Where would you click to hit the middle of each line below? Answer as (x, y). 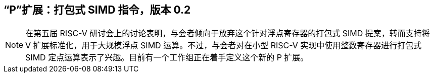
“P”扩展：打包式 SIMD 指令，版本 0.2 (97, 10)
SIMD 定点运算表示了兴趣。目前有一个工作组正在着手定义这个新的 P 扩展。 (167, 58)
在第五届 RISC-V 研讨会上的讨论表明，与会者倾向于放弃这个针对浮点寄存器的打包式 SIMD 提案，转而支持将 (228, 33)
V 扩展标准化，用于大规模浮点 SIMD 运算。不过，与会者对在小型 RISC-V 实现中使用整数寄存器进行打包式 (224, 46)
